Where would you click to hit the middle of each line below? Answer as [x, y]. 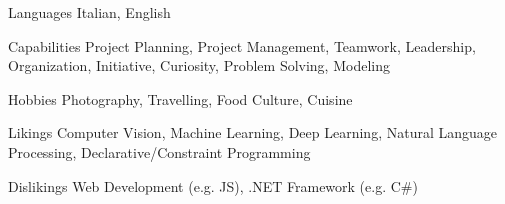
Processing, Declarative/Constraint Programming [159, 151]
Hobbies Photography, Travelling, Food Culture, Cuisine [180, 98]
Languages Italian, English [89, 12]
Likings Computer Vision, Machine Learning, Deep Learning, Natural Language [253, 132]
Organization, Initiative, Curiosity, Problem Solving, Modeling [199, 65]
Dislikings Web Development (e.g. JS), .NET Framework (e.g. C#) [213, 185]
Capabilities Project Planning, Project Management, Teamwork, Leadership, [242, 45]
